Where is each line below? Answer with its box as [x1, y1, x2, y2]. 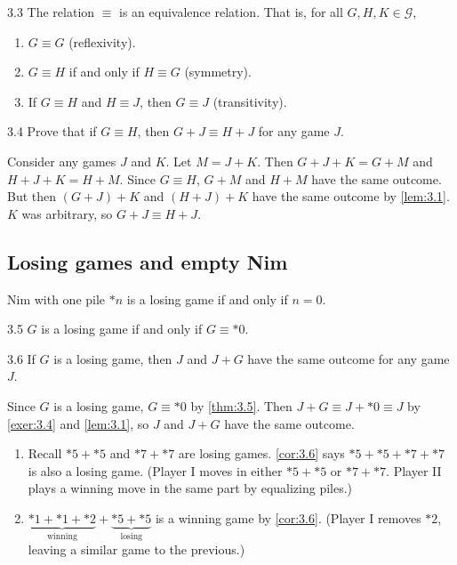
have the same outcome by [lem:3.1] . [252, 187, 450, 206]
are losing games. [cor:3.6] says [178, 444, 345, 463]
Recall [28, 444, 62, 463]
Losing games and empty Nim [7, 247, 288, 275]
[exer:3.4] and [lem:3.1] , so [7, 414, 149, 432]
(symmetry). [184, 62, 252, 81]
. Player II [386, 461, 442, 480]
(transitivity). [212, 92, 287, 110]
